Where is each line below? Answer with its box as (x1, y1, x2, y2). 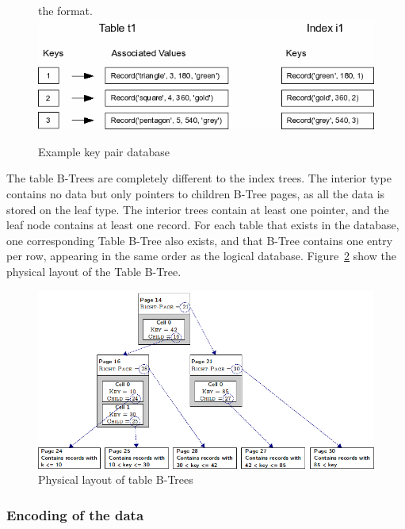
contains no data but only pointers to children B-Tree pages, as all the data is (6, 185, 385, 201)
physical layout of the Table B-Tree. (6, 263, 181, 279)
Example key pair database (38, 143, 170, 159)
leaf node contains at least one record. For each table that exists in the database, (6, 217, 399, 233)
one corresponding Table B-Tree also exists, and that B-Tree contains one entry (6, 232, 393, 248)
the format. (38, 2, 93, 18)
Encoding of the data (6, 504, 144, 524)
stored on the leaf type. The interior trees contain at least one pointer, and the (6, 201, 389, 217)
